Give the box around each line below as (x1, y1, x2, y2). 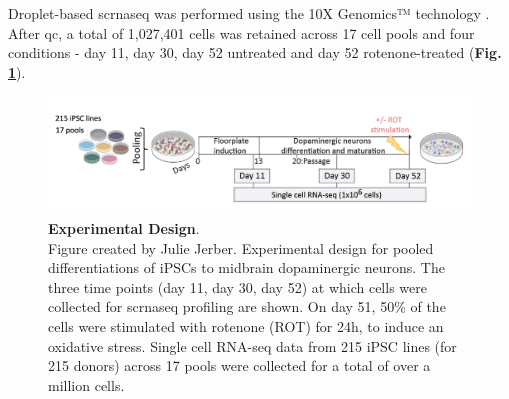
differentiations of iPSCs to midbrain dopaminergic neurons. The (48, 257, 445, 278)
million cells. (48, 374, 125, 395)
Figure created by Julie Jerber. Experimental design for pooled (48, 237, 434, 258)
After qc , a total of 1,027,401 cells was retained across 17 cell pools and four (8, 22, 475, 43)
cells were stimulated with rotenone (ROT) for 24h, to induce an (48, 315, 444, 336)
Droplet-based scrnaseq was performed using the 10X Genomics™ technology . (8, 3, 490, 23)
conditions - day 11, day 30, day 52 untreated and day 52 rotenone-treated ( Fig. (8, 42, 502, 63)
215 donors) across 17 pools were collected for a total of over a (48, 355, 431, 376)
